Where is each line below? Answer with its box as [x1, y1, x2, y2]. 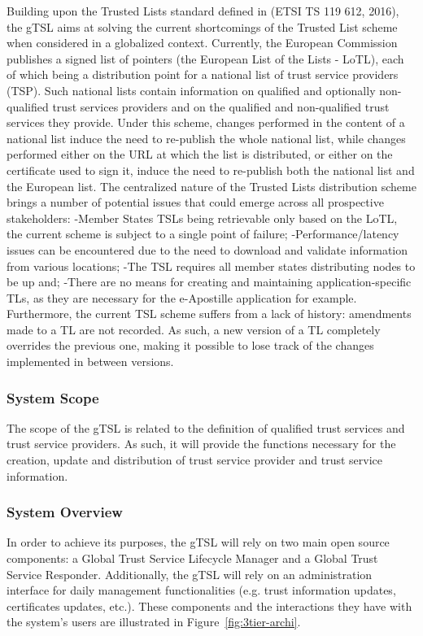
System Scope [7, 387, 99, 407]
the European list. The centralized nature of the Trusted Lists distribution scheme [7, 177, 416, 194]
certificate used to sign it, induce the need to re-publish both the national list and [7, 161, 415, 178]
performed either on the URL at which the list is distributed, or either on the [7, 146, 393, 163]
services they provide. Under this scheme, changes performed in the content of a [7, 114, 405, 131]
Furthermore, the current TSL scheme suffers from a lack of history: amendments [7, 305, 412, 322]
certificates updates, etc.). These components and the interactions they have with [7, 597, 412, 614]
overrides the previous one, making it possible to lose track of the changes [7, 337, 374, 354]
